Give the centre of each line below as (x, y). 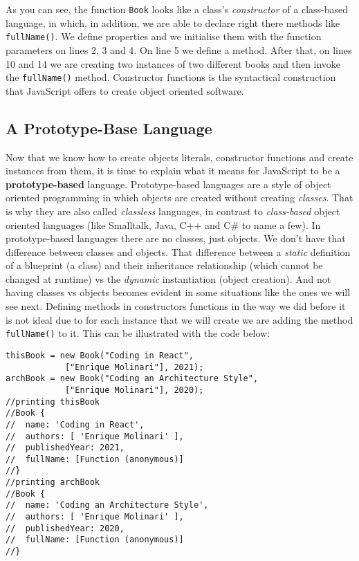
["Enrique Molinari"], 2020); (134, 390)
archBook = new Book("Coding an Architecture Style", (132, 379)
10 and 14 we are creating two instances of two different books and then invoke (173, 63)
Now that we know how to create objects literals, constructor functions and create (179, 157)
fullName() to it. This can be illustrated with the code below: (138, 333)
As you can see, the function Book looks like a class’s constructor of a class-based (177, 9)
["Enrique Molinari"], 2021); (134, 367)
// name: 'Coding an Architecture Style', (107, 505)
